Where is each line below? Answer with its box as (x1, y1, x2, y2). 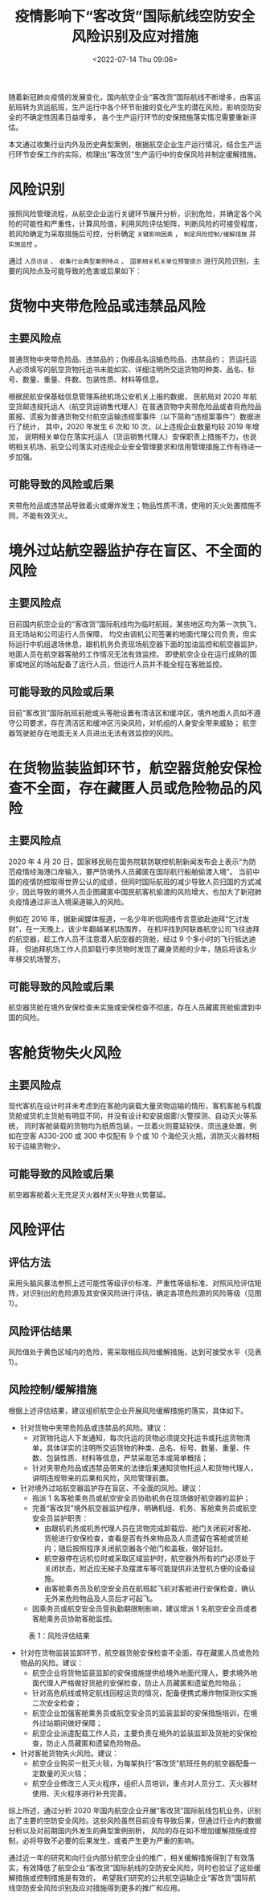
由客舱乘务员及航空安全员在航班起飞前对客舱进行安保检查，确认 (43, 1583, 256, 1593)
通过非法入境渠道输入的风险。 (29, 897, 129, 907)
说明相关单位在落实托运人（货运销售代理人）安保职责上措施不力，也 (23, 432, 250, 441)
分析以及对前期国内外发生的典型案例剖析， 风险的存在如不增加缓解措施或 (8, 1825, 250, 1835)
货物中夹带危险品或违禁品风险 (8, 297, 207, 316)
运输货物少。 (22, 1141, 65, 1151)
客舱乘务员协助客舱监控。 (31, 1613, 117, 1624)
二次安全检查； (31, 1697, 82, 1708)
